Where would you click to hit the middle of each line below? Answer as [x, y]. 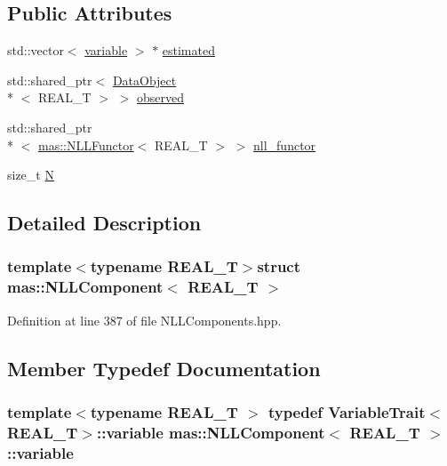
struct [279, 266]
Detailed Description [104, 223]
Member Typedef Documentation [164, 368]
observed [161, 97]
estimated [188, 50]
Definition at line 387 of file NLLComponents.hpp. [144, 320]
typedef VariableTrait [347, 411]
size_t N [31, 175]
